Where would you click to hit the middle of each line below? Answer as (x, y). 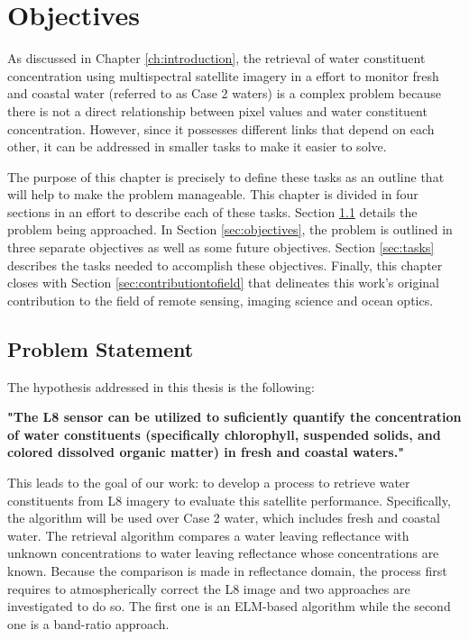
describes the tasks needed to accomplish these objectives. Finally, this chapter (225, 265)
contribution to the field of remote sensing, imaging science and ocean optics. (221, 300)
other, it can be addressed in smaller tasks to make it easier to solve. (197, 146)
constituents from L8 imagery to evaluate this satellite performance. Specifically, (229, 500)
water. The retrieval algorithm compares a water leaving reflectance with (208, 535)
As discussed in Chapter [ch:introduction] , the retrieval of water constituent (216, 58)
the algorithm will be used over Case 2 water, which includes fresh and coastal (224, 518)
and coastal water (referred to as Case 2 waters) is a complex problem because (224, 93)
